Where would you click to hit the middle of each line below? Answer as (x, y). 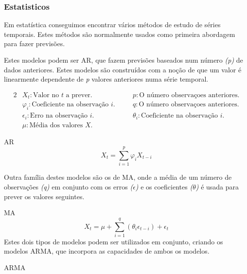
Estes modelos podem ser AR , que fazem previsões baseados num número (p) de (123, 60)
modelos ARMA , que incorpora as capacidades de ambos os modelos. (107, 251)
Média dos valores (56, 125)
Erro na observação (59, 116)
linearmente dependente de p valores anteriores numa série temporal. (106, 79)
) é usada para (217, 186)
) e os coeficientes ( (164, 186)
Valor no (46, 95)
